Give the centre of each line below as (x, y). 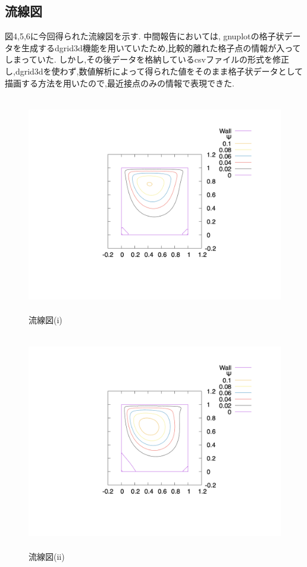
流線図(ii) (47, 557)
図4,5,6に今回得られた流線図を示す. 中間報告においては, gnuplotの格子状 (145, 36)
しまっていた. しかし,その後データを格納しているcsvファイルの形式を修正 (147, 59)
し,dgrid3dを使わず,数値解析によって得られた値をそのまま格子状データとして (154, 71)
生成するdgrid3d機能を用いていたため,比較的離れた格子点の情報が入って (161, 47)
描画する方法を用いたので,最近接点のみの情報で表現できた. (120, 83)
